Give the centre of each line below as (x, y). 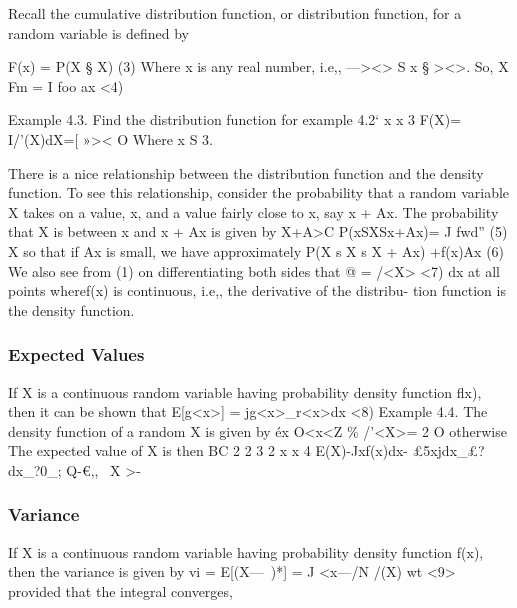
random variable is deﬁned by (99, 32)
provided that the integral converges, (120, 590)
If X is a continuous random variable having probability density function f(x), (246, 551)
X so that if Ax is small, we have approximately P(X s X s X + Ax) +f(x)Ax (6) (256, 250)
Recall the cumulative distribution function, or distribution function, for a (235, 13)
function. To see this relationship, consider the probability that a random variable (259, 192)
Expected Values (76, 354)
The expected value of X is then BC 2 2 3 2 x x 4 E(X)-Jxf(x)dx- (208, 450)
